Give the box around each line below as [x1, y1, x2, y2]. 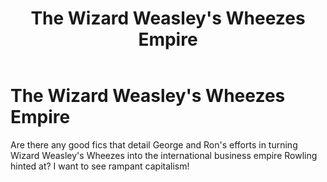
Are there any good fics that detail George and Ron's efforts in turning [10, 138, 298, 151]
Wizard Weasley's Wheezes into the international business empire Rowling [10, 149, 318, 161]
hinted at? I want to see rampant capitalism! [10, 160, 190, 172]
